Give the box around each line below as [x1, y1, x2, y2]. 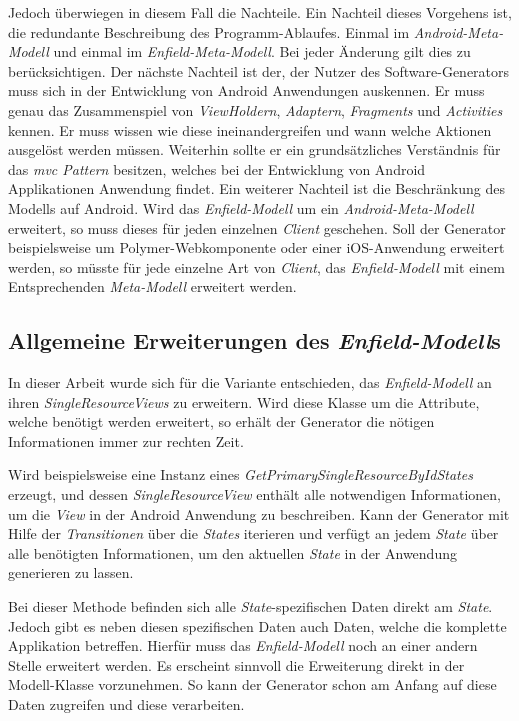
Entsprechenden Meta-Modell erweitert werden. [8, 276, 297, 297]
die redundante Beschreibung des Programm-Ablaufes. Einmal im [8, 21, 410, 42]
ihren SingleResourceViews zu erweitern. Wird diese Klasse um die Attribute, [8, 391, 480, 412]
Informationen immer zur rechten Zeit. [8, 430, 244, 451]
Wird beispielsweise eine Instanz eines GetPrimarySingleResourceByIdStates [8, 464, 473, 485]
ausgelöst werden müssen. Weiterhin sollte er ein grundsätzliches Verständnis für [8, 139, 501, 160]
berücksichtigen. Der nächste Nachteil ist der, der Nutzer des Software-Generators [8, 60, 510, 81]
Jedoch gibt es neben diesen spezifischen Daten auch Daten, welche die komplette [8, 615, 507, 636]
